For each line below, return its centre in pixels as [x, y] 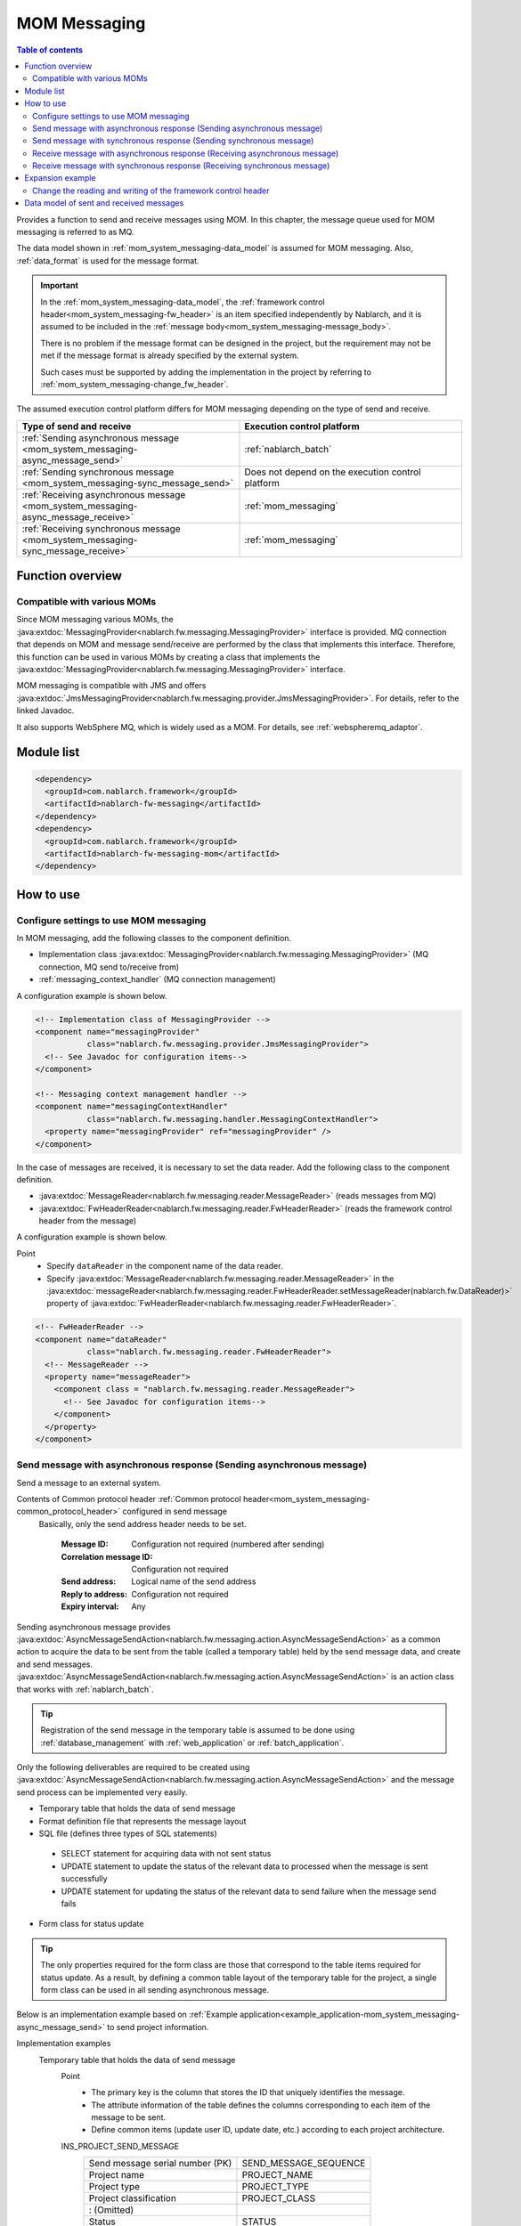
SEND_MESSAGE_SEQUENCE [304, 2164]
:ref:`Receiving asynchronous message [104, 494]
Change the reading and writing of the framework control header [151, 191]
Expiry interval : [90, 1606]
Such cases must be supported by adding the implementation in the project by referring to [206, 372]
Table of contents [50, 50]
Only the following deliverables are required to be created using [133, 1767]
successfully [84, 1879]
